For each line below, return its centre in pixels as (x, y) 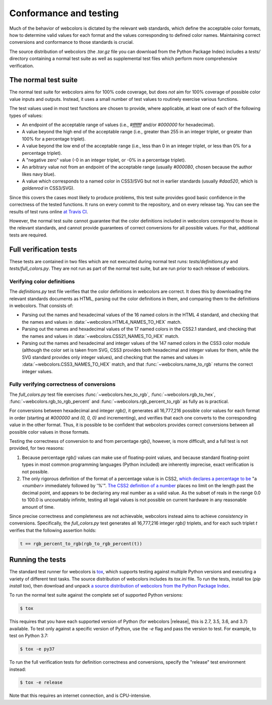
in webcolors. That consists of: (41, 306)
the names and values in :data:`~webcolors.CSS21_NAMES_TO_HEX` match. (101, 336)
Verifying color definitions (42, 281)
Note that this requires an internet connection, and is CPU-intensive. (80, 695)
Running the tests (38, 560)
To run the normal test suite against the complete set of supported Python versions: (96, 595)
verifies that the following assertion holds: (53, 530)
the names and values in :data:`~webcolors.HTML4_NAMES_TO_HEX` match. (102, 322)
